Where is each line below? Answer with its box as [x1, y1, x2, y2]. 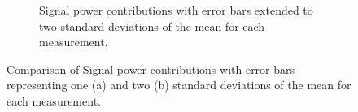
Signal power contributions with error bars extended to [39, 2, 313, 18]
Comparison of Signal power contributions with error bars [7, 60, 295, 77]
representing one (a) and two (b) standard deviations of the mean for [7, 76, 351, 93]
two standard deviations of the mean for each [39, 17, 265, 34]
